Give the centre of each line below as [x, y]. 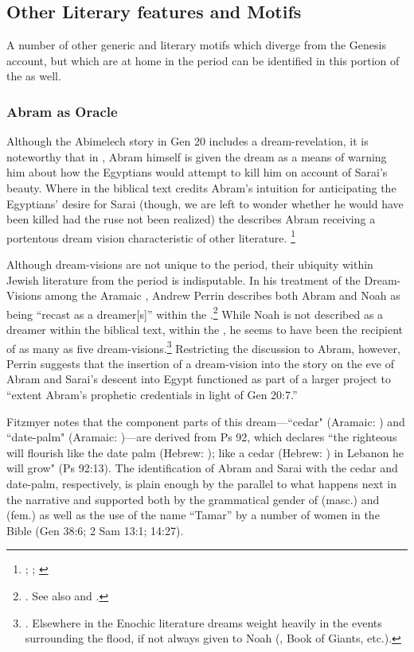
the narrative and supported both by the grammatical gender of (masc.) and [193, 499]
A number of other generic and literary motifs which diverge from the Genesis [196, 45]
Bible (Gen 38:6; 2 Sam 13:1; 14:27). [95, 530]
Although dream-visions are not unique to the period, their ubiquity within [190, 264]
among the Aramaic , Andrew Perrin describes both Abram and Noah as [223, 295]
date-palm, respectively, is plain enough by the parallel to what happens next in [201, 484]
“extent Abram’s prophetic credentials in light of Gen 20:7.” [152, 395]
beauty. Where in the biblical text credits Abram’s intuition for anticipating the [201, 187]
